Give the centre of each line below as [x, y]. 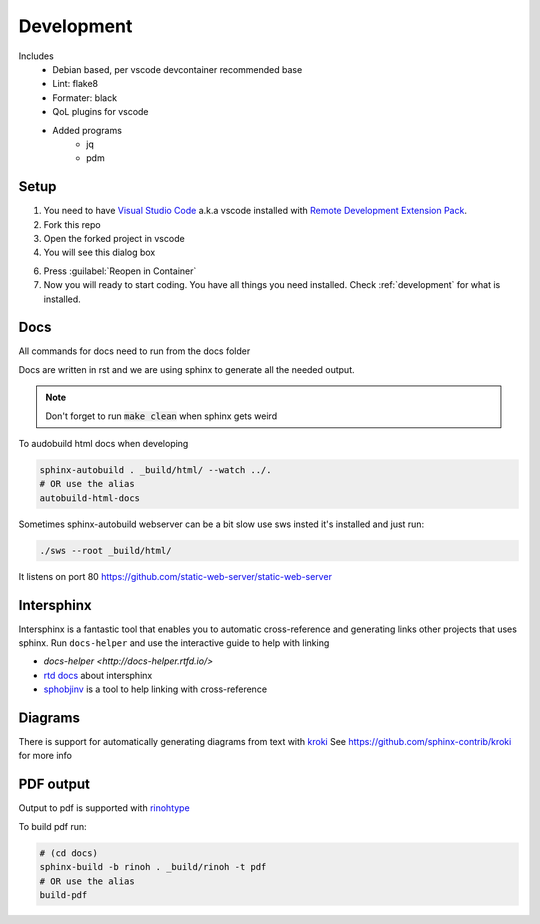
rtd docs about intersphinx [98, 675]
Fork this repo [72, 224]
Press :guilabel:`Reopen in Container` [120, 271]
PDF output [54, 784]
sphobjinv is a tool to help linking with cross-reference [155, 689]
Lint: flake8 [75, 84]
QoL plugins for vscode [100, 112]
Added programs [87, 130]
